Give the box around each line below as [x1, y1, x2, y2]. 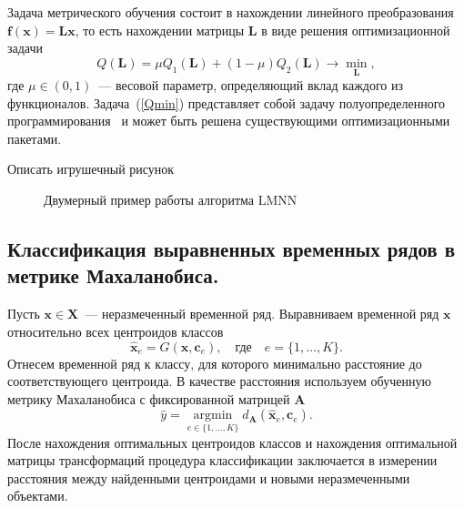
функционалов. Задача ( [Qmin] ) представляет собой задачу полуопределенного [7, 93, 446, 112]
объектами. [7, 486, 68, 505]
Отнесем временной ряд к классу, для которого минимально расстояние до [7, 353, 422, 372]
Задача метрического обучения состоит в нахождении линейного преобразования [7, 3, 454, 21]
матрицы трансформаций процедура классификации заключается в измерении [7, 451, 438, 470]
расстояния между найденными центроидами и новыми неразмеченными [7, 468, 410, 487]
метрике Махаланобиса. [7, 261, 219, 290]
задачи [7, 38, 44, 57]
